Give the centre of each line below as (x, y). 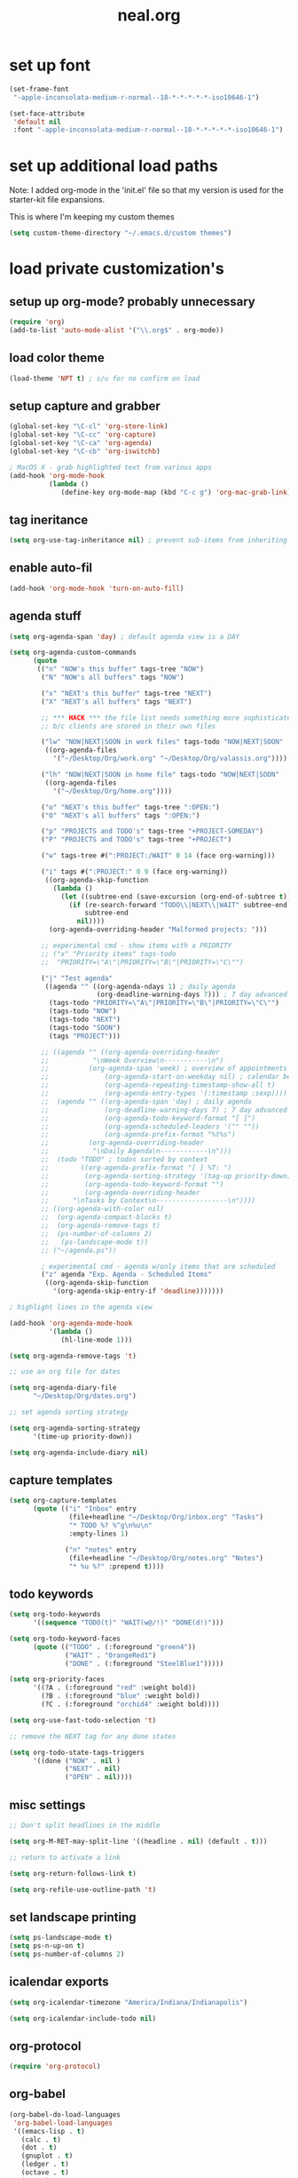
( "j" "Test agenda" (77, 978)
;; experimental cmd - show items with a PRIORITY (137, 946)
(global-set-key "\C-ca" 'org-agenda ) (81, 443)
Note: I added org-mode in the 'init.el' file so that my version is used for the (146, 190)
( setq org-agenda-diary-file (63, 1388)
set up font (50, 65)
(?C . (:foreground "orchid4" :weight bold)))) (130, 1704)
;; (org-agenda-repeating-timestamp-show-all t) (158, 1085)
